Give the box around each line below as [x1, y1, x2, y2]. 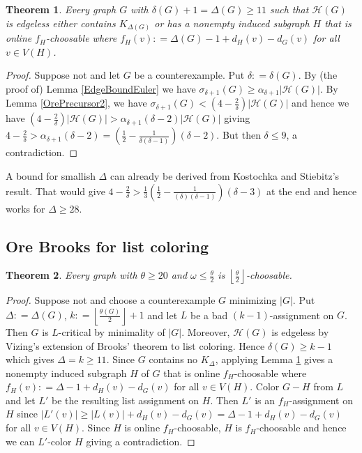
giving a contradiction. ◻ [86, 433, 195, 448]
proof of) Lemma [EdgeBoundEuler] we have [6, 81, 196, 95]
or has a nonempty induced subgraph [154, 15, 310, 30]
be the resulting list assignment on [52, 392, 199, 407]
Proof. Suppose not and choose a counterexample [6, 293, 216, 307]
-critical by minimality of [58, 324, 165, 339]
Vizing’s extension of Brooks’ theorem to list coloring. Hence [6, 338, 265, 353]
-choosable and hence [256, 420, 347, 435]
